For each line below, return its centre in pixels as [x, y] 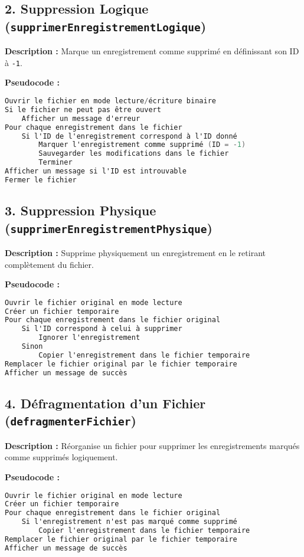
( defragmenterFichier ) [71, 420]
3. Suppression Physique [81, 210]
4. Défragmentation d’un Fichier [105, 403]
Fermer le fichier [41, 180]
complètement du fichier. [49, 264]
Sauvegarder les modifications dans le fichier [134, 154]
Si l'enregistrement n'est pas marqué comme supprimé [129, 522]
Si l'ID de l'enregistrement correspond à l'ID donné [129, 136]
